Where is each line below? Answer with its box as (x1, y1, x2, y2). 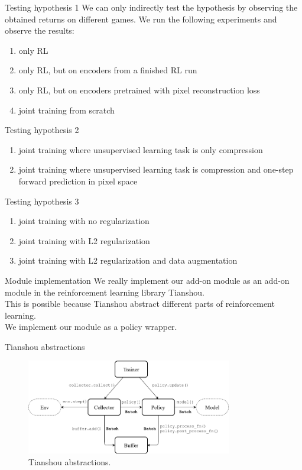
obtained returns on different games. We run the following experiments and (5, 12, 277, 25)
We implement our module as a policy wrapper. (5, 320, 177, 333)
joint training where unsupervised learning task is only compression (18, 143, 263, 155)
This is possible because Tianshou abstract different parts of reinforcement (5, 297, 275, 310)
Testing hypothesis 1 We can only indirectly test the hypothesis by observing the (5, 1, 298, 13)
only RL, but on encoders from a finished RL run (18, 64, 197, 76)
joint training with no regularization (18, 215, 150, 227)
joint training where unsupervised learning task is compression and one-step (18, 163, 294, 176)
